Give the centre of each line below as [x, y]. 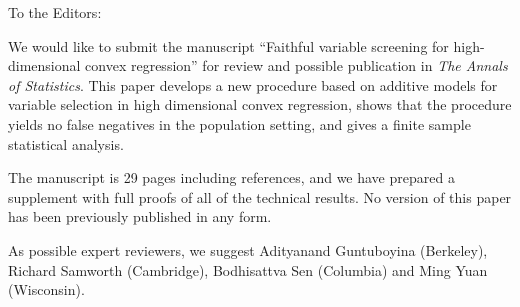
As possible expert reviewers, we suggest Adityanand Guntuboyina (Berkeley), [248, 249]
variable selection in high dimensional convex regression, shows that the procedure [260, 104]
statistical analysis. [66, 143]
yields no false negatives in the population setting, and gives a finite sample [239, 123]
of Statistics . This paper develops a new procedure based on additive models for [253, 84]
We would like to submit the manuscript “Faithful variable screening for [228, 45]
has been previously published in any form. [140, 216]
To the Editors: [55, 12]
